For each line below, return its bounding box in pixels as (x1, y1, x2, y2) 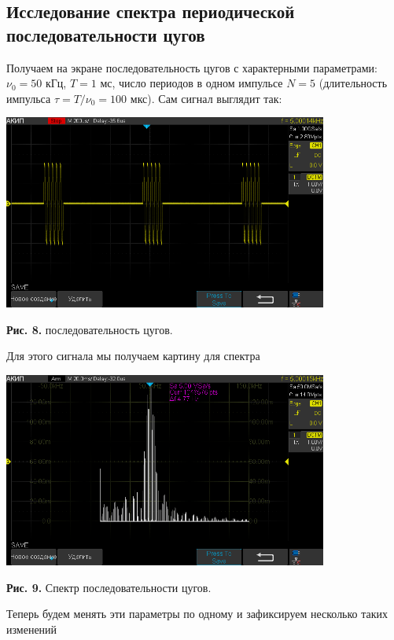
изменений (6, 620, 57, 637)
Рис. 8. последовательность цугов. (6, 321, 173, 337)
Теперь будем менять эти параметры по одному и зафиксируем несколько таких (6, 605, 388, 622)
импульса (6, 90, 51, 106)
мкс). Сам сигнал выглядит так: (130, 90, 282, 106)
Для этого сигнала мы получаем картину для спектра (6, 348, 260, 364)
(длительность (319, 75, 388, 91)
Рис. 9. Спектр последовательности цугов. (6, 579, 212, 595)
